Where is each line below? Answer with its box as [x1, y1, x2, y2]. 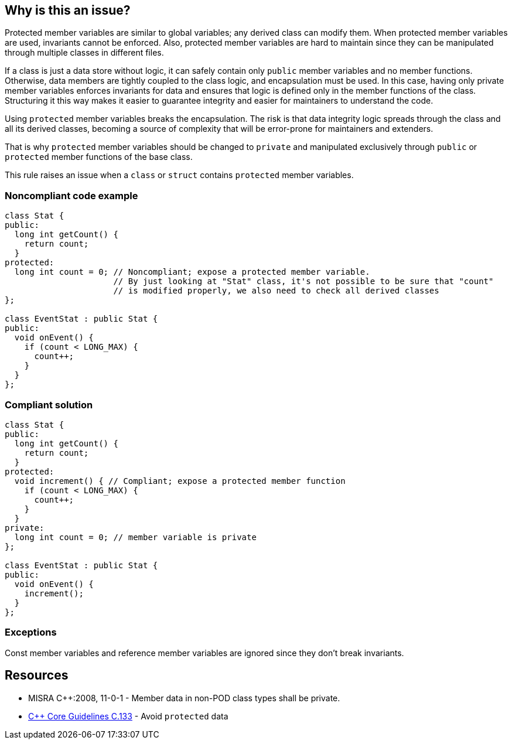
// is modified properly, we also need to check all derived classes [113, 286, 439, 296]
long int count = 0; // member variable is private [14, 532, 257, 542]
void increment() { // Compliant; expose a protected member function [14, 476, 346, 486]
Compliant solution [5, 398, 93, 411]
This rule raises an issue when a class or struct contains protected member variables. [5, 170, 354, 180]
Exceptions [5, 626, 57, 639]
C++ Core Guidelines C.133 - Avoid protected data [28, 711, 228, 721]
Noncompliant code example [5, 189, 138, 202]
